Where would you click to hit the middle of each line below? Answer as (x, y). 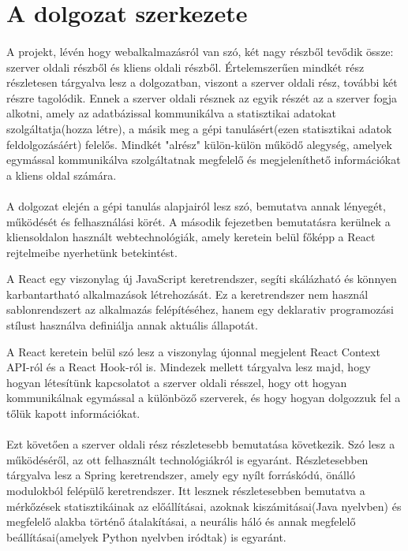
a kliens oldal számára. (62, 175)
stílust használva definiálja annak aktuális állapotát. (132, 325)
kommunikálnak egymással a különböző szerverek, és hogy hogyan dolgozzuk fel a (204, 398)
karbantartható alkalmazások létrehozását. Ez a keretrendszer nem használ (187, 294)
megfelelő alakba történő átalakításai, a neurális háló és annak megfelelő (181, 521)
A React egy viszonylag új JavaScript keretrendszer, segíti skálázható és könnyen (202, 279)
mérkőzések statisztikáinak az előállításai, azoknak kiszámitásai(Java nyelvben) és (204, 506)
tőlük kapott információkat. (73, 413)
